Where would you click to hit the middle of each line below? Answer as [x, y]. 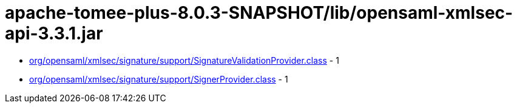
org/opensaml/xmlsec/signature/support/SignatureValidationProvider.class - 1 [184, 60]
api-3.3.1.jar [54, 33]
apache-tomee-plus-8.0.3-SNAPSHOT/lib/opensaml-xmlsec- [259, 13]
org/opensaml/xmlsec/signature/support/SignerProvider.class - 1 [159, 79]
